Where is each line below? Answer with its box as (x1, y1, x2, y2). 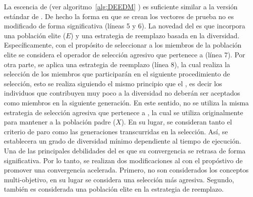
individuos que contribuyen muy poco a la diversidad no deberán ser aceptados (4, 88, 240, 98)
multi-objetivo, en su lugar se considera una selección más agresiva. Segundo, (4, 174, 234, 184)
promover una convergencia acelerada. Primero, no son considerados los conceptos (4, 165, 249, 175)
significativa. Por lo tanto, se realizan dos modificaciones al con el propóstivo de (4, 155, 243, 165)
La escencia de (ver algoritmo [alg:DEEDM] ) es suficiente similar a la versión (4, 1, 238, 11)
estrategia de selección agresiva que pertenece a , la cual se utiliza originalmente (4, 107, 243, 117)
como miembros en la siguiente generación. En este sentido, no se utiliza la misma (4, 97, 249, 107)
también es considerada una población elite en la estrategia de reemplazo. (4, 184, 224, 194)
